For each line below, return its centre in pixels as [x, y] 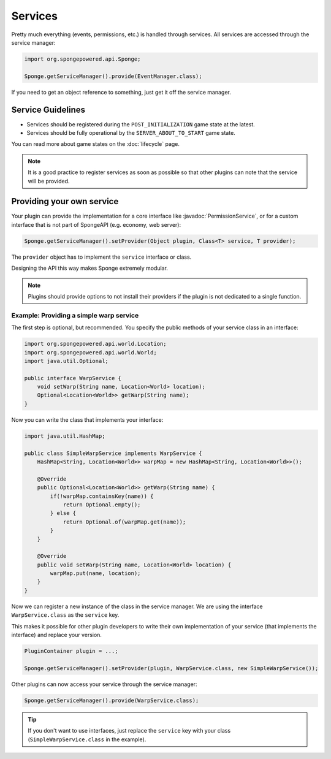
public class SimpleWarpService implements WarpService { [113, 453]
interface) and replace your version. [57, 635]
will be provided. [49, 181]
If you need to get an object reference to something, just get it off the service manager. [121, 92]
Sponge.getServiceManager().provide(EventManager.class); [113, 76]
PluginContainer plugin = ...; [71, 651]
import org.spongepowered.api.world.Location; [95, 344]
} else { [63, 513]
